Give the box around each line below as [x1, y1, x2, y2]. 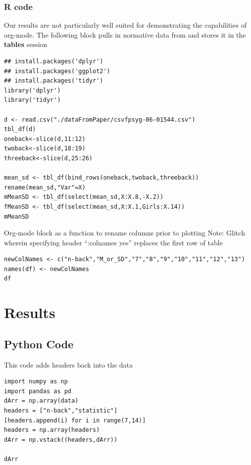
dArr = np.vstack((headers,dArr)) [4, 436, 118, 443]
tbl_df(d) [4, 126, 36, 133]
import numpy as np [4, 378, 68, 385]
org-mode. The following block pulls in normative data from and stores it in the [4, 29, 246, 40]
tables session [4, 39, 48, 49]
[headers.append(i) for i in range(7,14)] [4, 417, 146, 424]
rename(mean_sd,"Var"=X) [4, 184, 86, 191]
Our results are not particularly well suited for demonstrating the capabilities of [4, 20, 247, 30]
